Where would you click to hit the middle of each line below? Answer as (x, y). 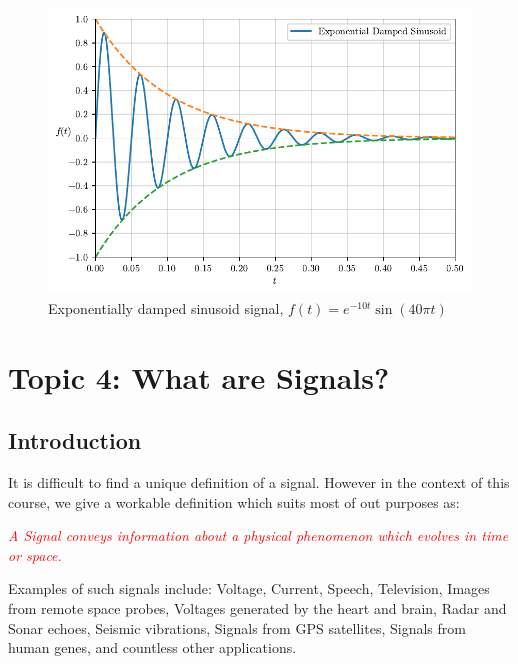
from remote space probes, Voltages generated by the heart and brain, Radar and (257, 608)
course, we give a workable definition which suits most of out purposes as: (234, 501)
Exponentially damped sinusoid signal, (166, 307)
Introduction (75, 440)
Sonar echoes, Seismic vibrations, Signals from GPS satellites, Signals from (237, 627)
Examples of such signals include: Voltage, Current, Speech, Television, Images (249, 588)
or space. (35, 554)
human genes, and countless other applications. (152, 647)
